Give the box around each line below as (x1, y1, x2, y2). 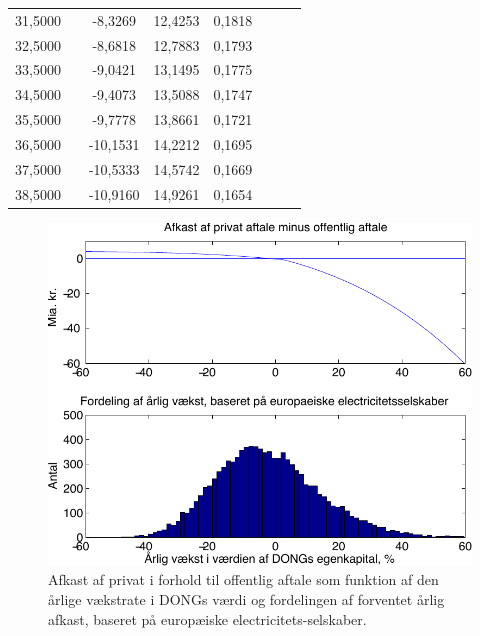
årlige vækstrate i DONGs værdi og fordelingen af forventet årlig (48, 588, 445, 609)
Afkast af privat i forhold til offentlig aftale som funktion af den (48, 569, 439, 590)
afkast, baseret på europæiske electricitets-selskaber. (48, 608, 367, 629)
